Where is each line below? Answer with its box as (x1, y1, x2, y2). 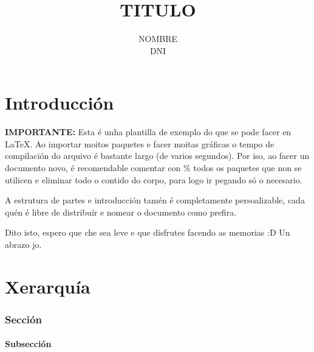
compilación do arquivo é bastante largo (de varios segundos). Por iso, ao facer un (5, 149, 310, 162)
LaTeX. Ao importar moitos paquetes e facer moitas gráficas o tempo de (5, 137, 275, 150)
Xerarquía (5, 273, 90, 298)
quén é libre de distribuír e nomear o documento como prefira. (5, 205, 237, 218)
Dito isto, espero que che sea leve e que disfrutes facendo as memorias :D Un (5, 226, 290, 239)
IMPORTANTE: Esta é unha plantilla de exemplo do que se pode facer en (5, 125, 292, 138)
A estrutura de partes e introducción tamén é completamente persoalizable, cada (5, 194, 305, 206)
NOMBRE (138, 32, 177, 45)
